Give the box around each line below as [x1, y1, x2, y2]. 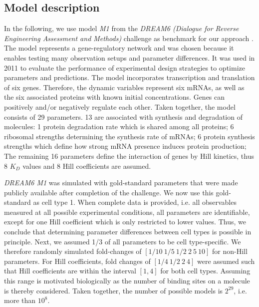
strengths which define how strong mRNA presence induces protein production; [4, 141, 247, 151]
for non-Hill [212, 246, 248, 256]
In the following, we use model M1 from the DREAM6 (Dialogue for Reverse [4, 23, 239, 34]
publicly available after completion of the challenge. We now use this [4, 187, 214, 197]
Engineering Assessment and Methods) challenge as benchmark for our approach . [4, 33, 254, 43]
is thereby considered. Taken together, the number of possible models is [4, 285, 223, 295]
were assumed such [197, 255, 255, 266]
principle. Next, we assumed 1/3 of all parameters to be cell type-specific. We [4, 236, 241, 246]
